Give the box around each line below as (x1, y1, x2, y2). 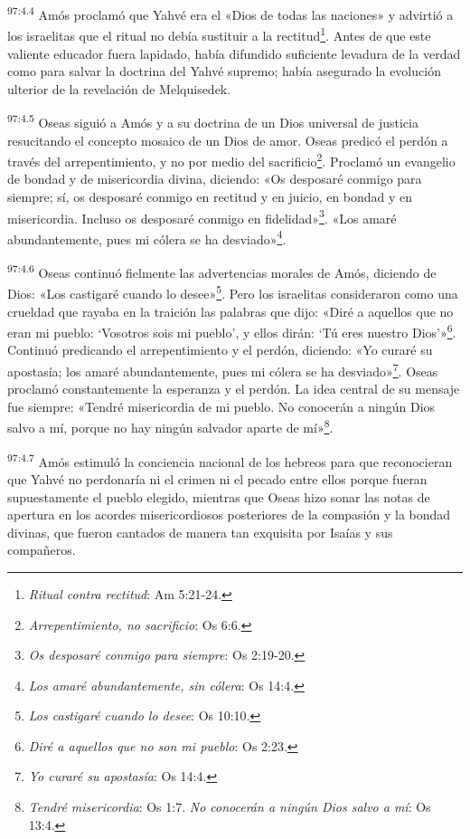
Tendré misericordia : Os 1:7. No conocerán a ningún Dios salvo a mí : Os (28, 797, 431, 816)
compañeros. (7, 540, 76, 559)
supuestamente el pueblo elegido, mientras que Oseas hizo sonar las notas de (7, 487, 430, 506)
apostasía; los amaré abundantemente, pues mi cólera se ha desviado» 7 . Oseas (7, 359, 438, 380)
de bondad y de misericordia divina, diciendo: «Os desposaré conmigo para (7, 169, 422, 188)
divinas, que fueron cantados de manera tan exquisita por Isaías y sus (7, 522, 393, 541)
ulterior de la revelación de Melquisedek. (7, 79, 231, 98)
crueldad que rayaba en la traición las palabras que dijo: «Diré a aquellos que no (7, 301, 454, 320)
